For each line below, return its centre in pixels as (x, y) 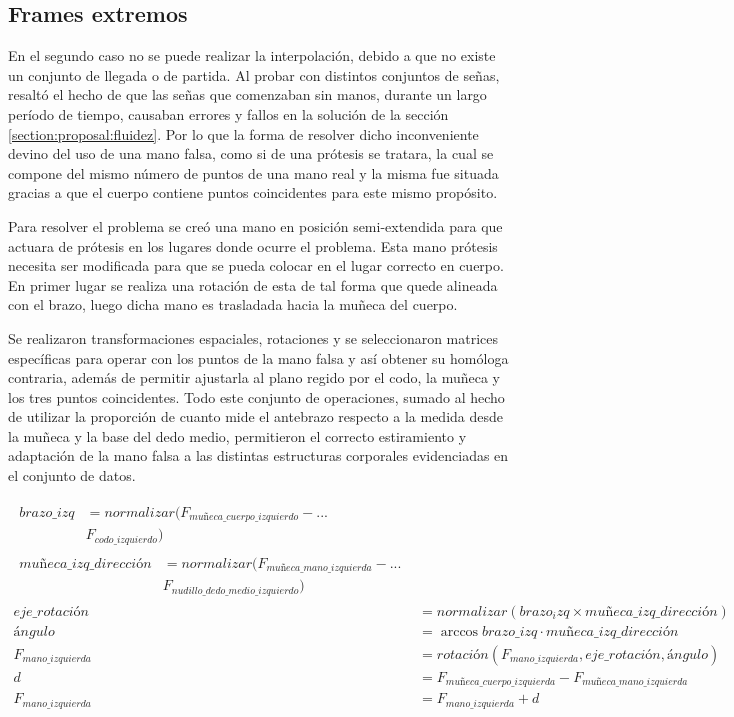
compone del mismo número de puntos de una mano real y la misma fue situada (253, 172)
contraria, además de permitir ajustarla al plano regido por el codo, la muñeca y (254, 377)
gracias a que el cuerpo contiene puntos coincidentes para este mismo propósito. (253, 192)
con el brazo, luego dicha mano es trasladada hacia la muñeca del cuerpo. (233, 304)
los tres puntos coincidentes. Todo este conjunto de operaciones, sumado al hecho (256, 396)
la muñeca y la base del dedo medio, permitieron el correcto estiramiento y (237, 435)
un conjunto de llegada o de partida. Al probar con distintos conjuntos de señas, (254, 74)
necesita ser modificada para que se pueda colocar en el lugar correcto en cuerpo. (256, 265)
